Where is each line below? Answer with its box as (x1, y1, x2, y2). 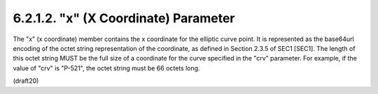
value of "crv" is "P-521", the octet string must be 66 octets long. (13, 63, 200, 72)
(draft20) (13, 77, 39, 85)
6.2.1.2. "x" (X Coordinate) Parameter (13, 10, 235, 26)
